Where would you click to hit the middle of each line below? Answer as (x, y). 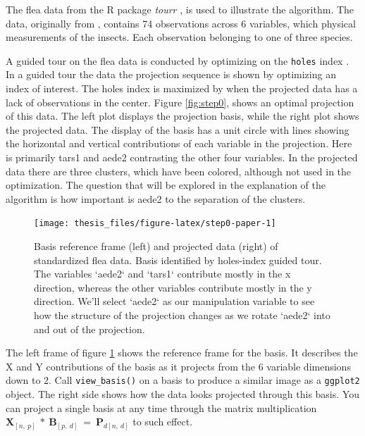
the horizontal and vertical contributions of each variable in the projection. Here (179, 143)
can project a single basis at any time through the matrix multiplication (161, 407)
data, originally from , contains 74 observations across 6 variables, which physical (181, 23)
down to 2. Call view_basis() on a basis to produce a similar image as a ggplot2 (183, 380)
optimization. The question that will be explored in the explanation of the (166, 185)
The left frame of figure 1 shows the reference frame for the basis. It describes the (182, 353)
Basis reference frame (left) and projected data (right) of (156, 246)
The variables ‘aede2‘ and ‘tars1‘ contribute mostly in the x (162, 274)
